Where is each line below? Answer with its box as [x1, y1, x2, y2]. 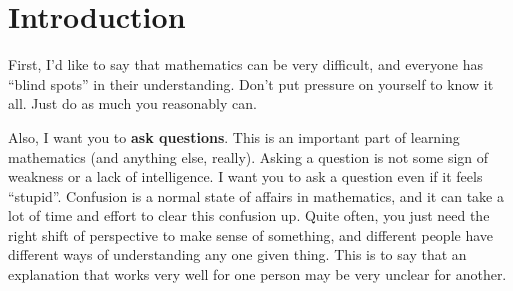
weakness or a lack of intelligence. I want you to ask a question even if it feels [8, 166, 483, 187]
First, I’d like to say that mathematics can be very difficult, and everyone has [8, 54, 484, 75]
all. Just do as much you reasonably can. [8, 93, 257, 114]
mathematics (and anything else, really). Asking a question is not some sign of [8, 146, 489, 167]
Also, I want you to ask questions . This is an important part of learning [8, 126, 460, 147]
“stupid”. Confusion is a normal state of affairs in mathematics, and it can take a [8, 185, 504, 206]
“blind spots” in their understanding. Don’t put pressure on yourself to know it [8, 73, 494, 94]
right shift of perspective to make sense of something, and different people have [8, 224, 494, 245]
